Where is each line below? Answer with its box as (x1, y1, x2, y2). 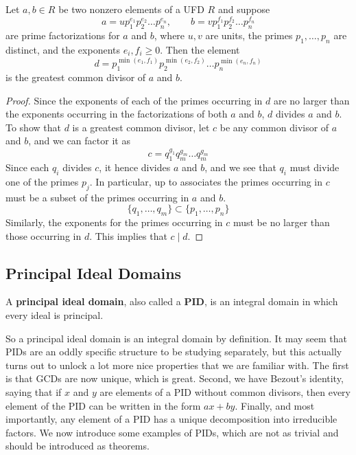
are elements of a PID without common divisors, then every (99, 385, 351, 399)
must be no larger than (233, 215, 330, 230)
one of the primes (5, 174, 79, 188)
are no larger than (273, 93, 350, 107)
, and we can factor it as (28, 133, 130, 148)
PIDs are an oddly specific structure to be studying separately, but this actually (5, 344, 342, 359)
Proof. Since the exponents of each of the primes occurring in (5, 93, 263, 107)
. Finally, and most (235, 398, 315, 412)
